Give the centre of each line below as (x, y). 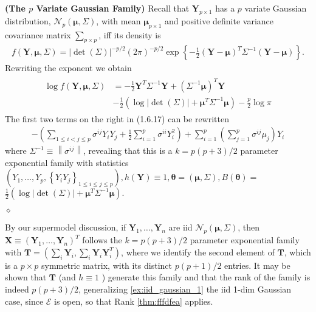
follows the (102, 240)
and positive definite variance (219, 20)
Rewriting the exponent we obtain (68, 68)
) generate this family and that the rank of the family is (206, 277)
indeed (17, 289)
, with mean (118, 20)
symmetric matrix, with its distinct (107, 265)
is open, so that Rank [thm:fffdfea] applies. (134, 301)
